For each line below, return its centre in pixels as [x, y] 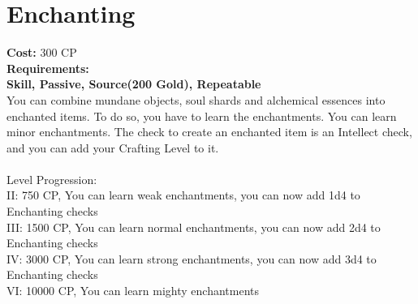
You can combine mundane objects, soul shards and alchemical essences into [196, 99]
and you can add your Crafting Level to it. [113, 147]
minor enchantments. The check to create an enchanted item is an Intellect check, [209, 132]
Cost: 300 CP [42, 52]
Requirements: [48, 68]
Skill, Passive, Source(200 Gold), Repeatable [134, 84]
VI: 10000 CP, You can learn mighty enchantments [133, 291]
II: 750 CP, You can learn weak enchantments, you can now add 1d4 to [183, 195]
